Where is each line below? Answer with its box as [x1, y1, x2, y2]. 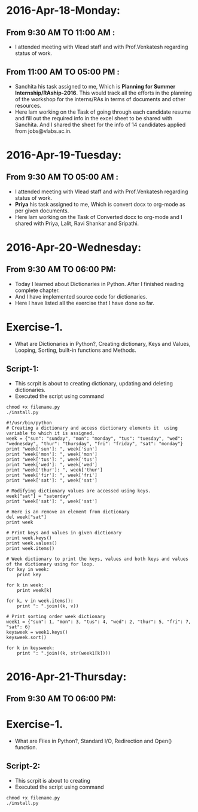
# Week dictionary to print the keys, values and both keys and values [6, 556, 188, 562]
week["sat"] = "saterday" [6, 493, 71, 499]
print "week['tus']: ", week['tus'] [6, 456, 98, 463]
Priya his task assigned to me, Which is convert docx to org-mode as [14, 200, 185, 208]
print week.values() [6, 540, 58, 546]
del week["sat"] [6, 514, 47, 520]
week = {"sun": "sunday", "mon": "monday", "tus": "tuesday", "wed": [6, 435, 184, 442]
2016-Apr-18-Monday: [6, 4, 121, 17]
